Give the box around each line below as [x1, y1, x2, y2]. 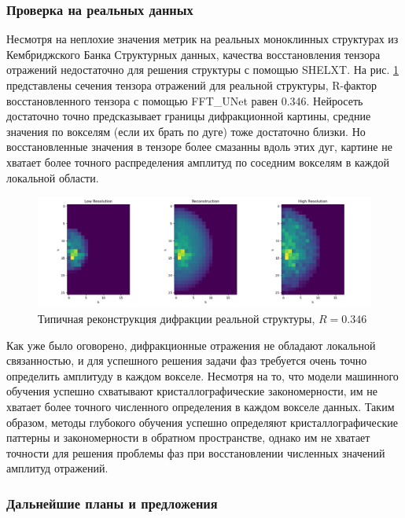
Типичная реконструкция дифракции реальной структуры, [38, 310, 315, 326]
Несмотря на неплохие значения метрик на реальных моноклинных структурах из [6, 31, 399, 47]
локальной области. [6, 169, 99, 186]
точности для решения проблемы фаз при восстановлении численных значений [6, 444, 385, 461]
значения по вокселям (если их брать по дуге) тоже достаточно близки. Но [6, 123, 366, 139]
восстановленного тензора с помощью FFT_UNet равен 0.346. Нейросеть [6, 92, 363, 108]
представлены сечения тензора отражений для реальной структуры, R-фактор [6, 77, 377, 93]
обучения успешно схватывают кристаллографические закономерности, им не [6, 383, 377, 399]
